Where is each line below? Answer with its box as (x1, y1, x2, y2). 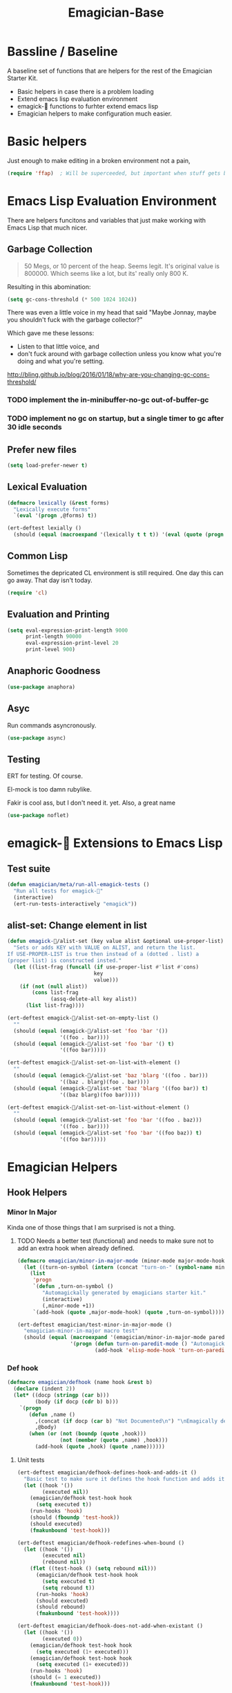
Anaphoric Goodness (7, 665, 101, 677)
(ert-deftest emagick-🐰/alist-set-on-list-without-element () (7, 1104, 190, 1111)
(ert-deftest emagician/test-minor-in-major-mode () (17, 1321, 173, 1328)
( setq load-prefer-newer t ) (7, 462, 88, 469)
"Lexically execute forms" (13, 506, 91, 513)
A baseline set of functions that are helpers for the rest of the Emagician (7, 66, 213, 75)
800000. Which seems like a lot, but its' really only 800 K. (23, 269, 188, 277)
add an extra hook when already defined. (17, 1244, 135, 1252)
